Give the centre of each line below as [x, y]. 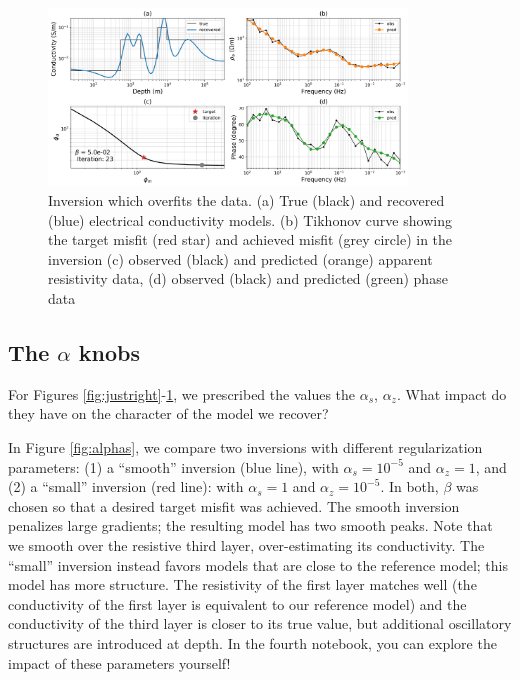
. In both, [409, 486]
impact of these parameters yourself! [119, 662]
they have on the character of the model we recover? [168, 413]
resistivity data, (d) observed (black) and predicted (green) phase [248, 278]
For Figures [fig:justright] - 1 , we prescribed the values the [182, 393]
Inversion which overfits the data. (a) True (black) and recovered [246, 200]
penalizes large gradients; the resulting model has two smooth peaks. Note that [250, 525]
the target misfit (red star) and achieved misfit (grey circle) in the [250, 239]
